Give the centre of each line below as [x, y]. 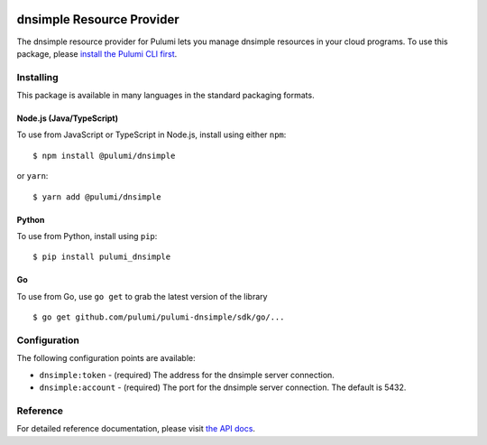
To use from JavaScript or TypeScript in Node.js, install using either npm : [152, 134]
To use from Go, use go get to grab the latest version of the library [142, 296]
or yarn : [32, 176]
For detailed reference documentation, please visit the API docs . [136, 429]
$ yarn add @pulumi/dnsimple [97, 197]
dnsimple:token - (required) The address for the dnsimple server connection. [187, 375]
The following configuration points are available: [106, 358]
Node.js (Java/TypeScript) [68, 118]
